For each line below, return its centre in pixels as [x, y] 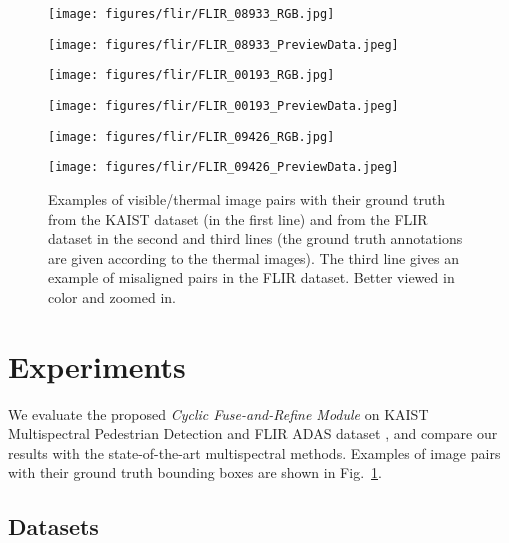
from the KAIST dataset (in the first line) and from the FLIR [238, 218]
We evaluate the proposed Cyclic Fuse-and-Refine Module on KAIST [218, 413]
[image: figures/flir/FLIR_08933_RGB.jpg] [191, 14]
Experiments [97, 365]
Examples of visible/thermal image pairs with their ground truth [246, 198]
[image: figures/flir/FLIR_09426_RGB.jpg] [191, 136]
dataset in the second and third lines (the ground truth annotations [255, 238]
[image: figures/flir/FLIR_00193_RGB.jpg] [191, 75]
